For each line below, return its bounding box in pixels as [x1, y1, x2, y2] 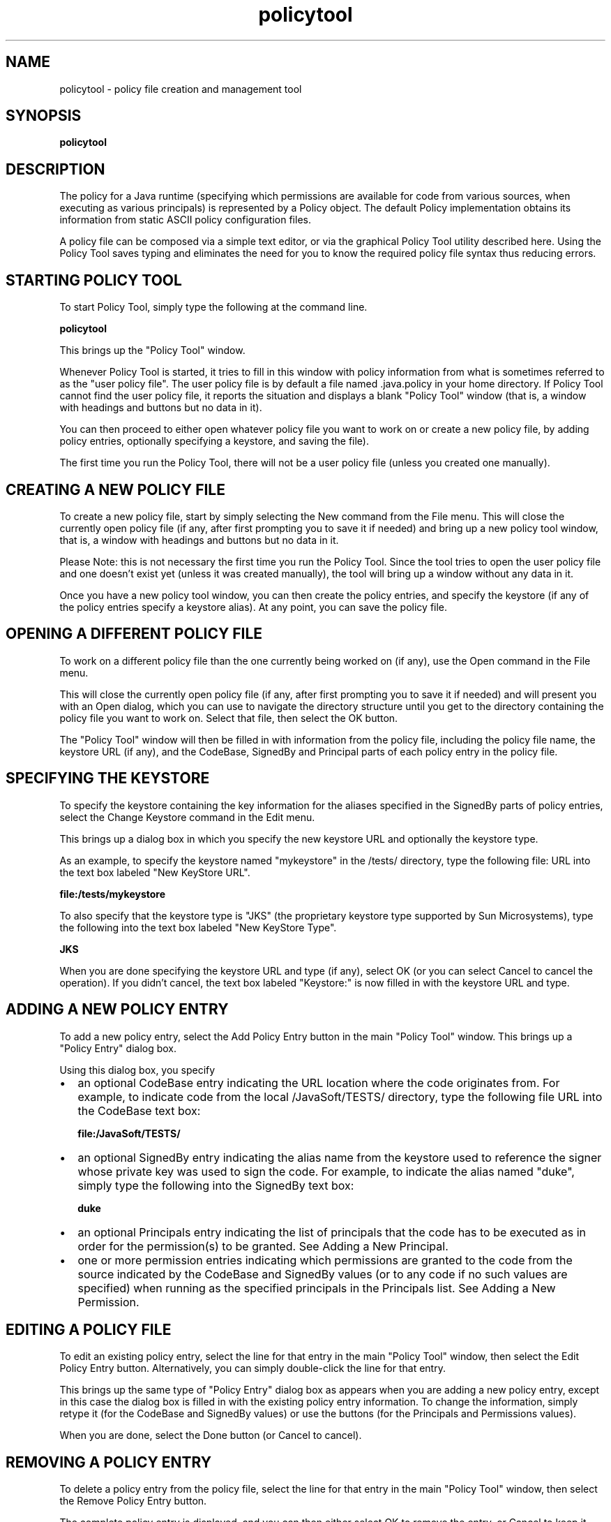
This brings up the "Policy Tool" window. [59, 344, 246, 357]
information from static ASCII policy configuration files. [59, 214, 311, 226]
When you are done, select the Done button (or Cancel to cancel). [59, 1429, 362, 1442]
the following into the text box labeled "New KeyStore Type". [59, 921, 337, 933]
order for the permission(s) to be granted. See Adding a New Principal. [77, 1239, 448, 1253]
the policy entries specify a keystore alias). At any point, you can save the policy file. [59, 600, 448, 613]
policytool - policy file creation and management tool [59, 82, 302, 95]
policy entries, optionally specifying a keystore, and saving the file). [59, 435, 370, 448]
